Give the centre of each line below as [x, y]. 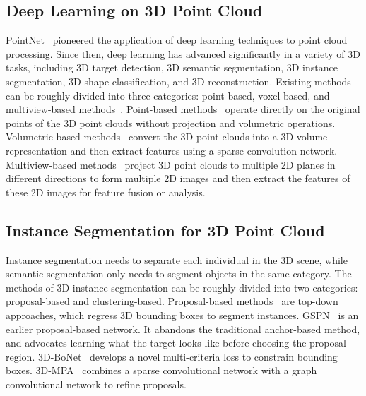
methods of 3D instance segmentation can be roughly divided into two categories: [182, 287]
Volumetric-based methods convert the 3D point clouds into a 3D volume [167, 137]
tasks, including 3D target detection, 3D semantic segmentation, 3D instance [172, 67]
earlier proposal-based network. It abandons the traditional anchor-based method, [183, 329]
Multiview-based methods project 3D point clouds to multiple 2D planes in [171, 164]
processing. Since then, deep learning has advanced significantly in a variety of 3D [183, 53]
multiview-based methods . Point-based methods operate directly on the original [183, 109]
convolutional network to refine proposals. [96, 384]
